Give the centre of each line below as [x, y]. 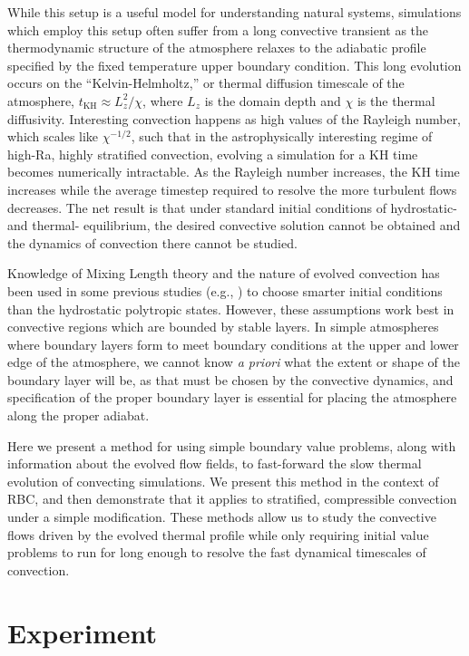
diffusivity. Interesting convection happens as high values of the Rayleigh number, [234, 118]
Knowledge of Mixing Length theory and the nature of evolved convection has [224, 273]
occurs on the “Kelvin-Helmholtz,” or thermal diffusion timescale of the [206, 83]
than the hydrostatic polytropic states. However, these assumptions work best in [231, 309]
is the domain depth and [273, 100]
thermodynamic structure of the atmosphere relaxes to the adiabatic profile [217, 48]
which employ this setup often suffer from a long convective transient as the [218, 29]
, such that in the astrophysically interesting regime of [282, 136]
